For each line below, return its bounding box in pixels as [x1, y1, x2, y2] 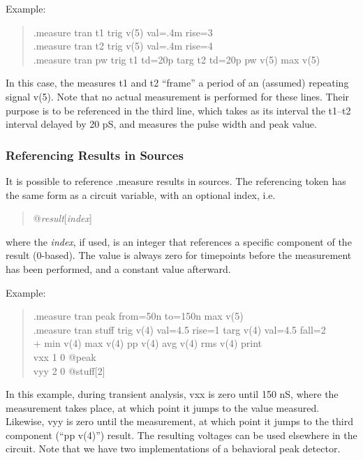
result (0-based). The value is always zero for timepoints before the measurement [6, 248, 352, 262]
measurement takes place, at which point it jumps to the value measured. [6, 400, 320, 415]
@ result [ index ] [33, 211, 92, 225]
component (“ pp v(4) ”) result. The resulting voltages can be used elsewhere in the [6, 427, 357, 442]
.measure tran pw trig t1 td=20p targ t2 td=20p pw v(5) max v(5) [33, 52, 320, 66]
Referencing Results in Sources [6, 146, 184, 163]
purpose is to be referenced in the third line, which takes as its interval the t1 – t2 [6, 103, 351, 117]
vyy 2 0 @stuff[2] [33, 363, 105, 378]
